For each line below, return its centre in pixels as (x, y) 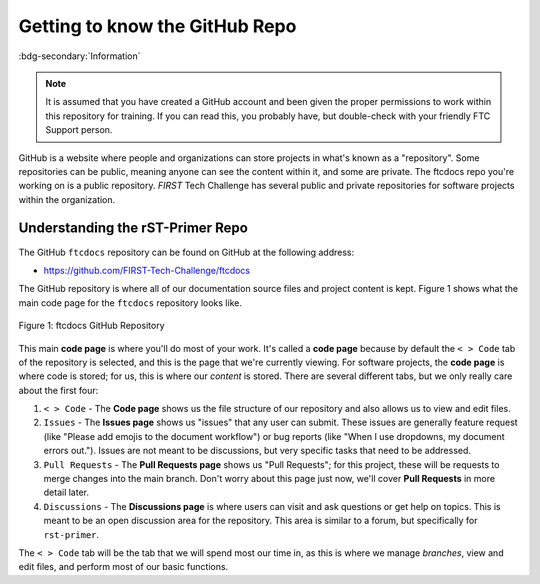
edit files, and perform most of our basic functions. (123, 567)
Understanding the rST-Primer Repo (133, 228)
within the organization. (67, 199)
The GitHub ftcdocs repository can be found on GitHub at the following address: (186, 252)
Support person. (79, 130)
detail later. (66, 492)
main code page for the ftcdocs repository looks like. (130, 302)
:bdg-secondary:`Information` (79, 56)
